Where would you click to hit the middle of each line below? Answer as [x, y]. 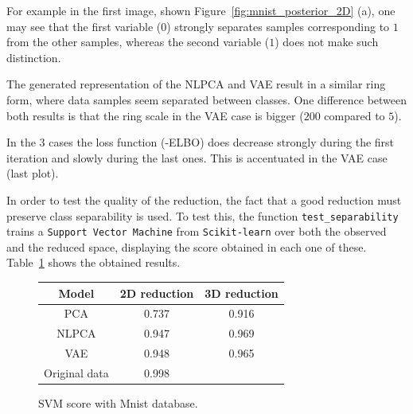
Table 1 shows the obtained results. [94, 262]
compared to [355, 115]
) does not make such [327, 42]
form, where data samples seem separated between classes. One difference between [207, 99]
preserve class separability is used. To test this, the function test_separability [203, 215]
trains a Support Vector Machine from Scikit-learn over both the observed [197, 231]
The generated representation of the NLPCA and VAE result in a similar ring [196, 84]
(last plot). [33, 173]
